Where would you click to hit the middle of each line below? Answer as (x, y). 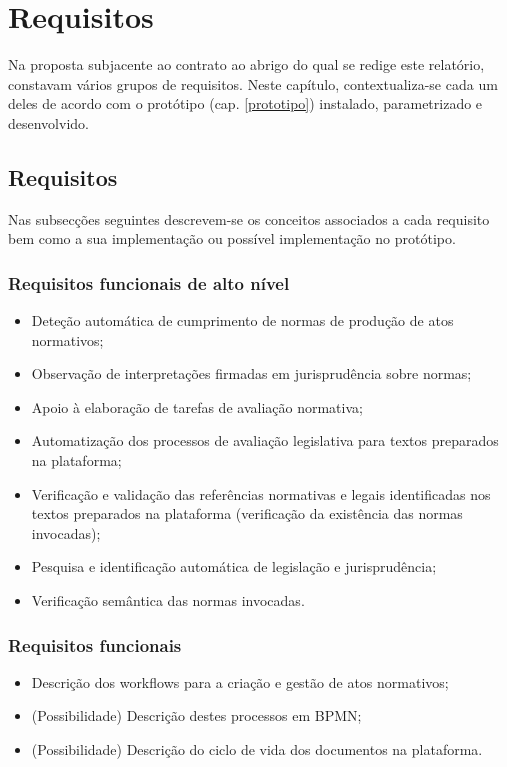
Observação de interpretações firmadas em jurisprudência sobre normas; (251, 373)
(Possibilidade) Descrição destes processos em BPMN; (196, 715)
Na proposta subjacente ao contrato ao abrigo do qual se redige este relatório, (246, 64)
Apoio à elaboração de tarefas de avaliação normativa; (197, 406)
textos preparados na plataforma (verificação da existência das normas (247, 513)
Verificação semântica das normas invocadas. (168, 600)
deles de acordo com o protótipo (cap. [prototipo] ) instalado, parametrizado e (245, 103)
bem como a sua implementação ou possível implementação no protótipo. (232, 238)
